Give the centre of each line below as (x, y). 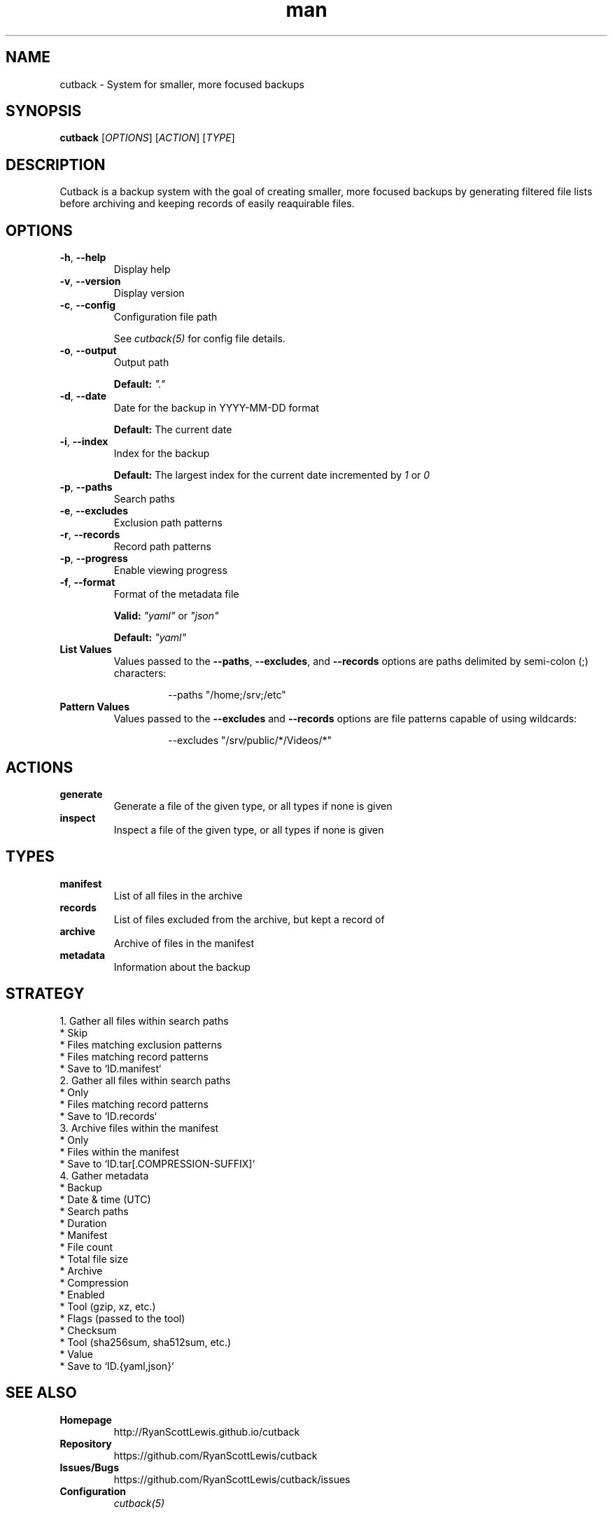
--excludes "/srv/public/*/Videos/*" (250, 741)
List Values (86, 650)
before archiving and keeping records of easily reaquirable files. (207, 204)
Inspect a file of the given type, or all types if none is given (249, 829)
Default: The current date (173, 430)
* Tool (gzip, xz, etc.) (108, 1306)
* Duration (83, 1223)
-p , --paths (86, 487)
